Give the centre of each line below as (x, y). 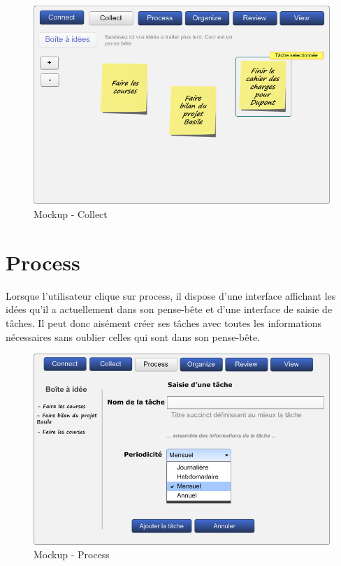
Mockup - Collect (71, 214)
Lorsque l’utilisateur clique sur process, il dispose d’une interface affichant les (171, 295)
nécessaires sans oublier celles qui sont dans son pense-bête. (133, 336)
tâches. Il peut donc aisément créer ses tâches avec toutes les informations (164, 322)
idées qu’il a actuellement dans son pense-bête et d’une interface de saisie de (169, 309)
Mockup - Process (72, 554)
